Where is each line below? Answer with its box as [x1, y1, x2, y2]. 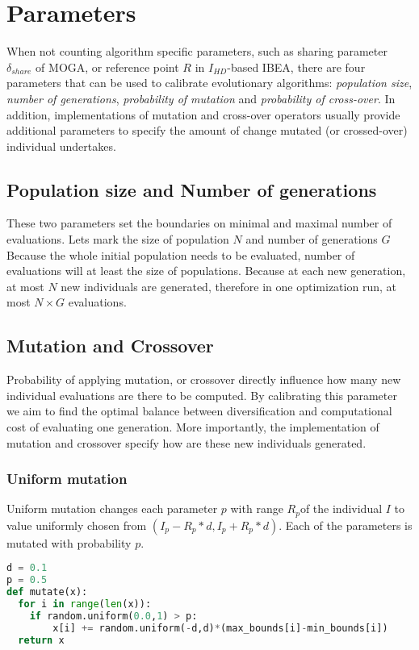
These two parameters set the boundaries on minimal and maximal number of [6, 215, 392, 231]
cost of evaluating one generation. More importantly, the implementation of [6, 419, 379, 435]
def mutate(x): [6, 586, 88, 598]
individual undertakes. [6, 137, 116, 154]
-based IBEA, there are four [227, 58, 366, 75]
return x [18, 634, 65, 646]
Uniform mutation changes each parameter [6, 500, 218, 517]
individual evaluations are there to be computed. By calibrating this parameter [6, 386, 397, 403]
